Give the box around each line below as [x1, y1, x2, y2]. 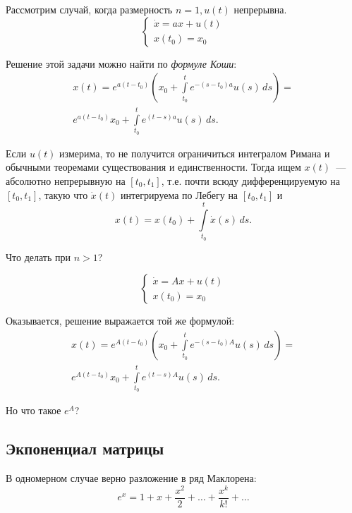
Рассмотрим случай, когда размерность [6, 2, 173, 16]
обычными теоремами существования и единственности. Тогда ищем [6, 159, 301, 174]
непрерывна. [233, 2, 287, 16]
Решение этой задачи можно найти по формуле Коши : [6, 56, 237, 71]
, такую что [38, 187, 88, 202]
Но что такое [6, 403, 61, 418]
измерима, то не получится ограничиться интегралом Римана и [59, 145, 330, 160]
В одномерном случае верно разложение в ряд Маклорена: [6, 471, 257, 485]
